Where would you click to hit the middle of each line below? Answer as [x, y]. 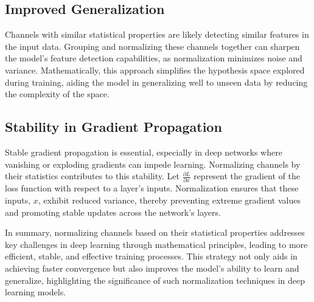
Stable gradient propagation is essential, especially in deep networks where [144, 152]
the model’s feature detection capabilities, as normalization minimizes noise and [154, 58]
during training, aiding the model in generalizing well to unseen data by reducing [156, 82]
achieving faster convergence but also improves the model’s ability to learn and [152, 268]
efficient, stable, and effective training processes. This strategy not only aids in [151, 256]
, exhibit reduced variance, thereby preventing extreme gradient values [169, 200]
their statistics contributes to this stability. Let [92, 176]
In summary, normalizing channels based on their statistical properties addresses [155, 232]
